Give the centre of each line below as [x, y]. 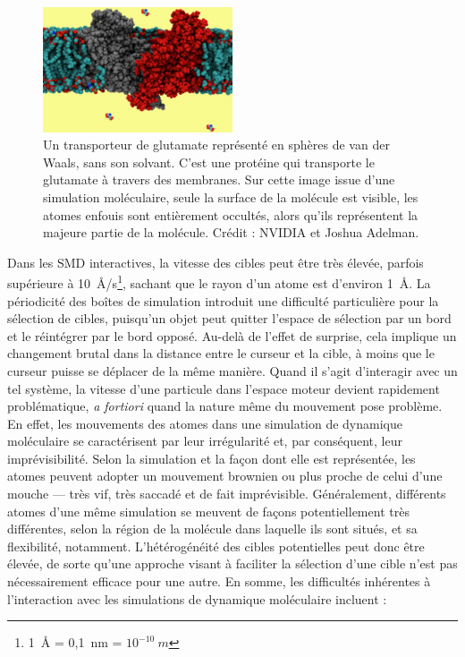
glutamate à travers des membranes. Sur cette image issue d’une [219, 179]
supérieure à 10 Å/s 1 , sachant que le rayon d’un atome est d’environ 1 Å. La [219, 282]
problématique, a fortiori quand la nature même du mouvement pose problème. [225, 406]
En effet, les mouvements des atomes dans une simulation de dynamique [205, 423]
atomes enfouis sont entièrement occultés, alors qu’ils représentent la [231, 214]
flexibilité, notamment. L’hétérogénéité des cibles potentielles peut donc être [216, 546]
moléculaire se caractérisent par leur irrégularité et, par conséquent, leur [205, 441]
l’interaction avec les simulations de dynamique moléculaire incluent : [197, 598]
